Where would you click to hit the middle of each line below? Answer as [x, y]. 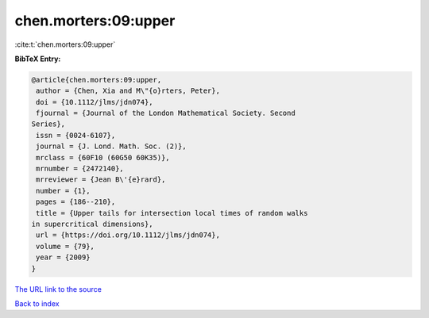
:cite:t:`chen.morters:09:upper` [65, 44]
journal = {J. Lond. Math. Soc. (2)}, [111, 146]
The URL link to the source [58, 289]
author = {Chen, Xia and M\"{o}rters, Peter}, [128, 91]
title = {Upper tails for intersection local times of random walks [172, 213]
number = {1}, [63, 191]
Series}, [48, 124]
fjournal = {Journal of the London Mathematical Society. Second [166, 113]
